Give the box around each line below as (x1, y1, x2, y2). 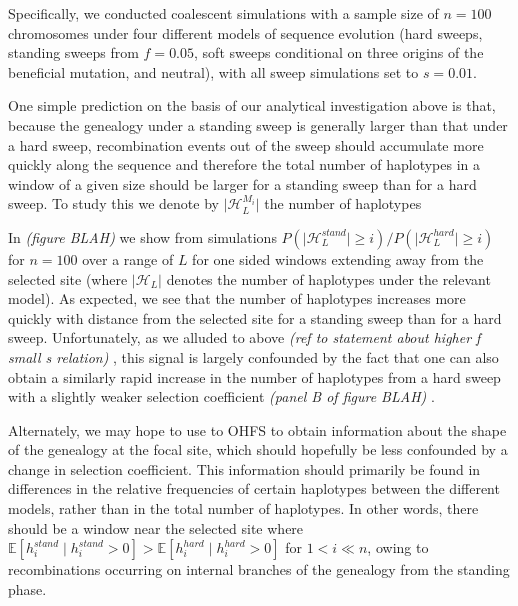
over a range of (82, 248, 174, 269)
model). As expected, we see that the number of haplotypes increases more (8, 288, 466, 309)
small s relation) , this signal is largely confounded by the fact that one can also (8, 346, 499, 367)
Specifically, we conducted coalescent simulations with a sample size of (8, 3, 439, 23)
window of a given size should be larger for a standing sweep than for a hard (8, 173, 477, 194)
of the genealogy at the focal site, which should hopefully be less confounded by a (8, 439, 508, 460)
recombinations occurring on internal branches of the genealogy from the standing (8, 559, 510, 580)
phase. (8, 578, 47, 599)
